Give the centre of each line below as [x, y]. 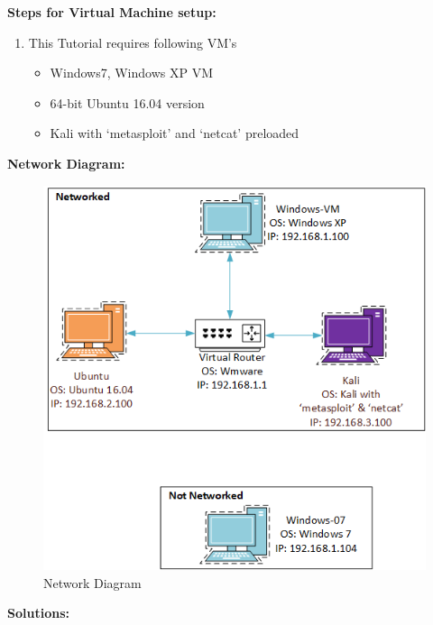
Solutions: [38, 613]
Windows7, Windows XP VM [132, 73]
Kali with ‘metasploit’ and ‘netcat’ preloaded [175, 133]
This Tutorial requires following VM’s [133, 42]
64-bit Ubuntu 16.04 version [127, 102]
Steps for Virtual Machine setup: [112, 12]
